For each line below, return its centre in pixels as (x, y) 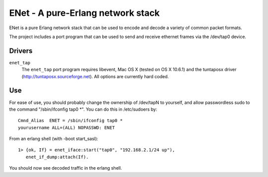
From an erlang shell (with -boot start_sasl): (54, 139)
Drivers (21, 51)
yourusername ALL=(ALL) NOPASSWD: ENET (67, 128)
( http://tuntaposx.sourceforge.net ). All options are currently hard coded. (95, 76)
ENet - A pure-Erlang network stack (84, 13)
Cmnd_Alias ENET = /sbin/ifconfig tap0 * (70, 121)
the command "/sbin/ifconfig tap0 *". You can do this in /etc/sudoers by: (83, 109)
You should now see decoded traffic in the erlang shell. (66, 168)
